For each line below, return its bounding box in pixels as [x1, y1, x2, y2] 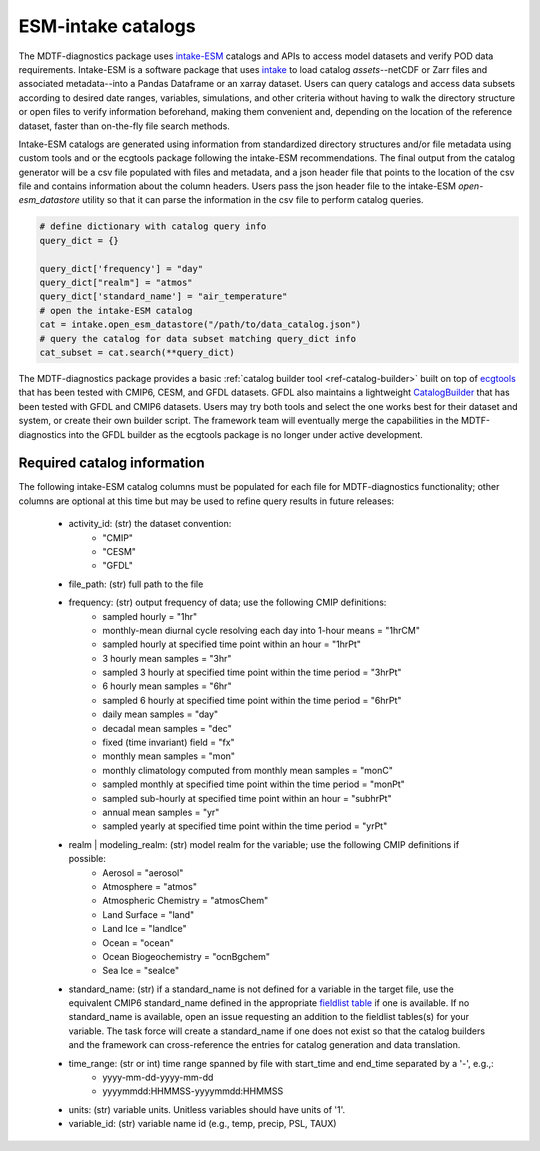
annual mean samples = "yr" [102, 806, 220, 818]
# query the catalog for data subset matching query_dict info [39, 333, 357, 344]
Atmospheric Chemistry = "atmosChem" [102, 895, 269, 907]
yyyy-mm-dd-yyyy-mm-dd [102, 1071, 214, 1084]
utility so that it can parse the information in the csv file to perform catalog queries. [81, 194, 424, 206]
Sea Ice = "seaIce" [102, 965, 180, 977]
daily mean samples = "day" [102, 708, 219, 720]
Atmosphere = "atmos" [102, 880, 197, 892]
